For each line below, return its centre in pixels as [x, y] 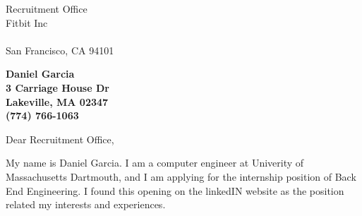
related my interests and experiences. [86, 204]
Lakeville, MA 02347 [57, 101]
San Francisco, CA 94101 [60, 50]
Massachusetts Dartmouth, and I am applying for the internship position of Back [181, 176]
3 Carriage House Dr [58, 87]
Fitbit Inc [27, 22]
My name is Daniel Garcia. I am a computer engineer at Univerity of [155, 163]
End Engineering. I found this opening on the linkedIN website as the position [175, 190]
